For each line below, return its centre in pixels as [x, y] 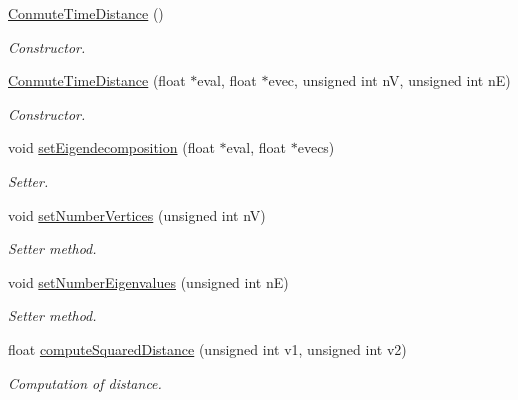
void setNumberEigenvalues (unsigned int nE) [148, 281]
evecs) [316, 147]
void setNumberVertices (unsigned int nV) [137, 214]
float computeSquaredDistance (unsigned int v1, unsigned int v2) [207, 348]
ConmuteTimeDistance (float [97, 80]
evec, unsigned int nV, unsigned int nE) [389, 80]
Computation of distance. [85, 382]
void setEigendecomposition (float [111, 147]
